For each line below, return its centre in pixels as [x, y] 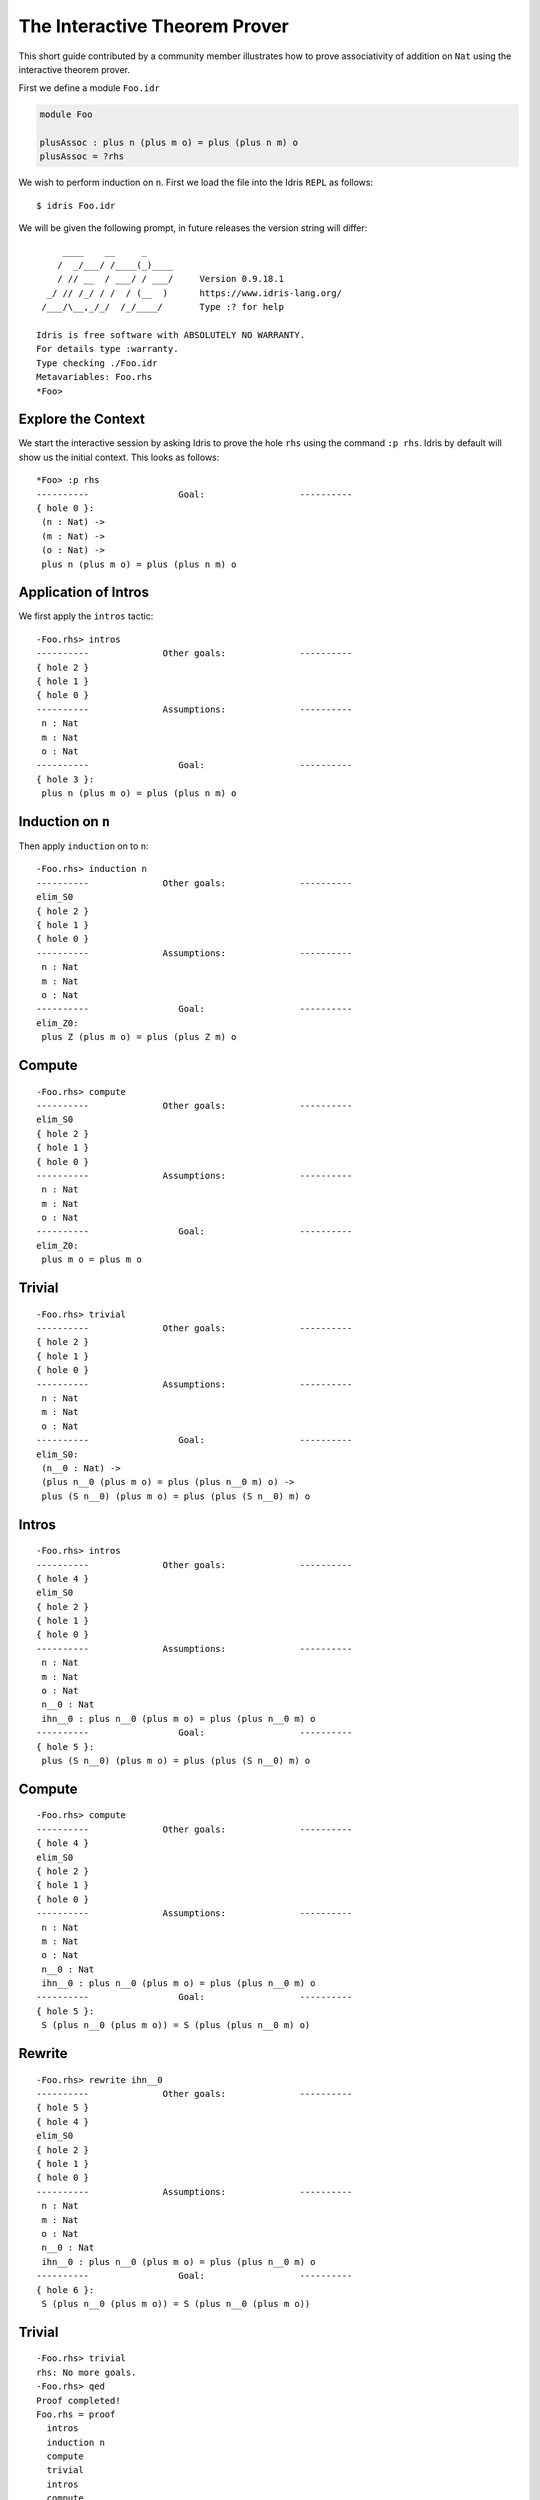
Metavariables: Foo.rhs [94, 377]
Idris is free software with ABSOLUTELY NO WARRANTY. [170, 334]
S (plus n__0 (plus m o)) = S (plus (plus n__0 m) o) [176, 2025]
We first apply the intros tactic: [86, 616]
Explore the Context [81, 419]
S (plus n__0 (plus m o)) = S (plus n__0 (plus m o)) [176, 2303]
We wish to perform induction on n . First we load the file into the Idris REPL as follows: [196, 182]
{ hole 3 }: [65, 779]
